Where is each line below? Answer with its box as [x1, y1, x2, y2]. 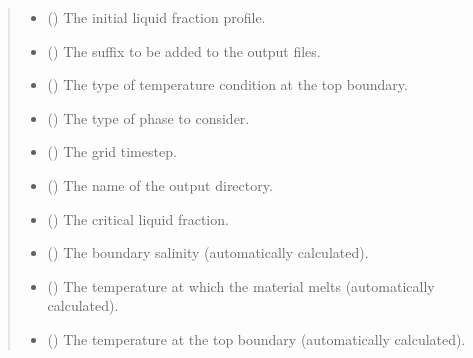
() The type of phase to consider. [47, 107, 250, 128]
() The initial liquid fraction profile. [47, 7, 266, 27]
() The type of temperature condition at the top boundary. [47, 74, 408, 95]
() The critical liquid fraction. [47, 208, 229, 229]
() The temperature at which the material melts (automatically [47, 275, 435, 296]
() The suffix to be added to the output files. [47, 40, 321, 61]
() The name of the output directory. [47, 174, 273, 195]
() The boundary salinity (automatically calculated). [47, 242, 369, 263]
